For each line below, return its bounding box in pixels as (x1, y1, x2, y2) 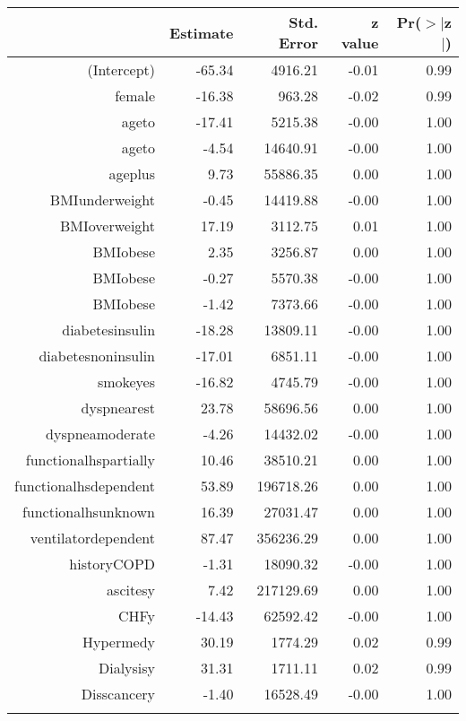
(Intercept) (87, 59, 156, 80)
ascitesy (107, 579, 156, 600)
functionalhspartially (25, 449, 156, 470)
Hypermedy (82, 631, 156, 652)
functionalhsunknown (22, 501, 156, 522)
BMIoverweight (59, 215, 156, 236)
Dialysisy (98, 657, 156, 678)
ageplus (108, 163, 156, 184)
